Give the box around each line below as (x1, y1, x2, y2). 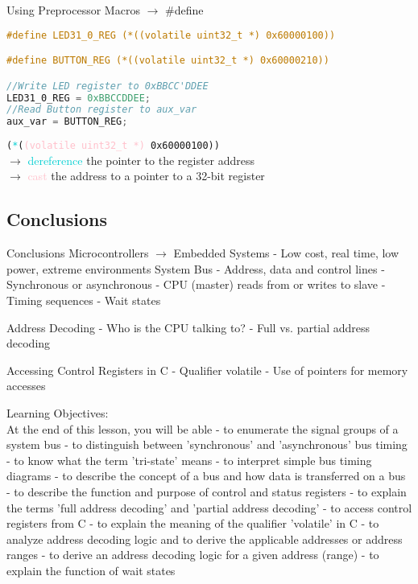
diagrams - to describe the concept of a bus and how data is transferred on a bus (6, 467, 406, 484)
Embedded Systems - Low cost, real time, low (173, 245, 399, 261)
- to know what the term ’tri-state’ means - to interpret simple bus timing (6, 451, 372, 468)
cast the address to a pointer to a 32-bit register (27, 167, 265, 184)
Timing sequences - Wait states (6, 291, 161, 308)
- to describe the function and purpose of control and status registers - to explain (6, 483, 407, 500)
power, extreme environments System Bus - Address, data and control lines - (6, 260, 385, 277)
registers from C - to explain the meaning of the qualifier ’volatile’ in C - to (6, 515, 379, 532)
